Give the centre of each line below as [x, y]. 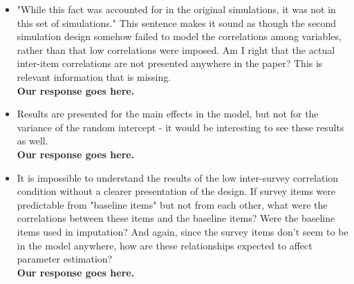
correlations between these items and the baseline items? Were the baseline [176, 218]
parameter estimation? [65, 259]
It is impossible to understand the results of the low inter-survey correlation [178, 177]
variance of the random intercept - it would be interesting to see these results [180, 127]
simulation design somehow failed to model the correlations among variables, [179, 36]
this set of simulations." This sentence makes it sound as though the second [177, 22]
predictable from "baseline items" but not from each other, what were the [172, 204]
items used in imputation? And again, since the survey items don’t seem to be [183, 231]
